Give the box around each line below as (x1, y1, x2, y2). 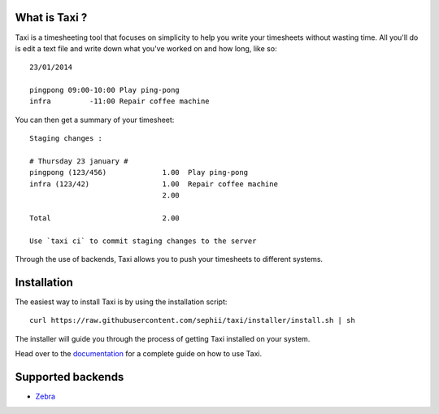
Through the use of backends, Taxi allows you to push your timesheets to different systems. (15, 255, 324, 264)
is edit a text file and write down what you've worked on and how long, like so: (15, 43, 277, 53)
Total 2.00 (29, 213, 180, 223)
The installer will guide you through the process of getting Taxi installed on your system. (15, 333, 311, 343)
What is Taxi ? (15, 11, 88, 24)
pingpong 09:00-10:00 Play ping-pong (29, 85, 180, 95)
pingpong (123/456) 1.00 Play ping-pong (29, 168, 248, 177)
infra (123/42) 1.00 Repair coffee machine (29, 179, 278, 189)
